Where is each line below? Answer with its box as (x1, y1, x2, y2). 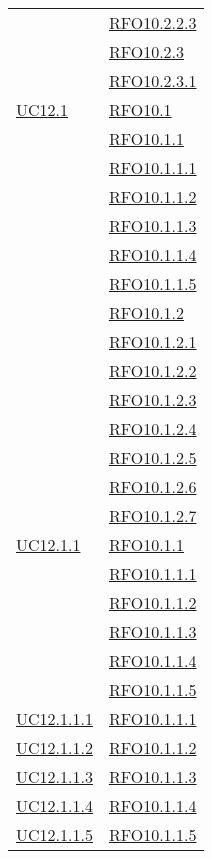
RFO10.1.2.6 (108, 475, 197, 498)
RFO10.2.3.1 (108, 69, 197, 92)
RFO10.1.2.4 (108, 417, 197, 440)
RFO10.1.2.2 (108, 359, 197, 382)
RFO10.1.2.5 (108, 446, 197, 469)
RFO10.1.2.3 (108, 388, 197, 411)
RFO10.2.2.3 (108, 11, 197, 34)
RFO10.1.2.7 (108, 504, 197, 527)
